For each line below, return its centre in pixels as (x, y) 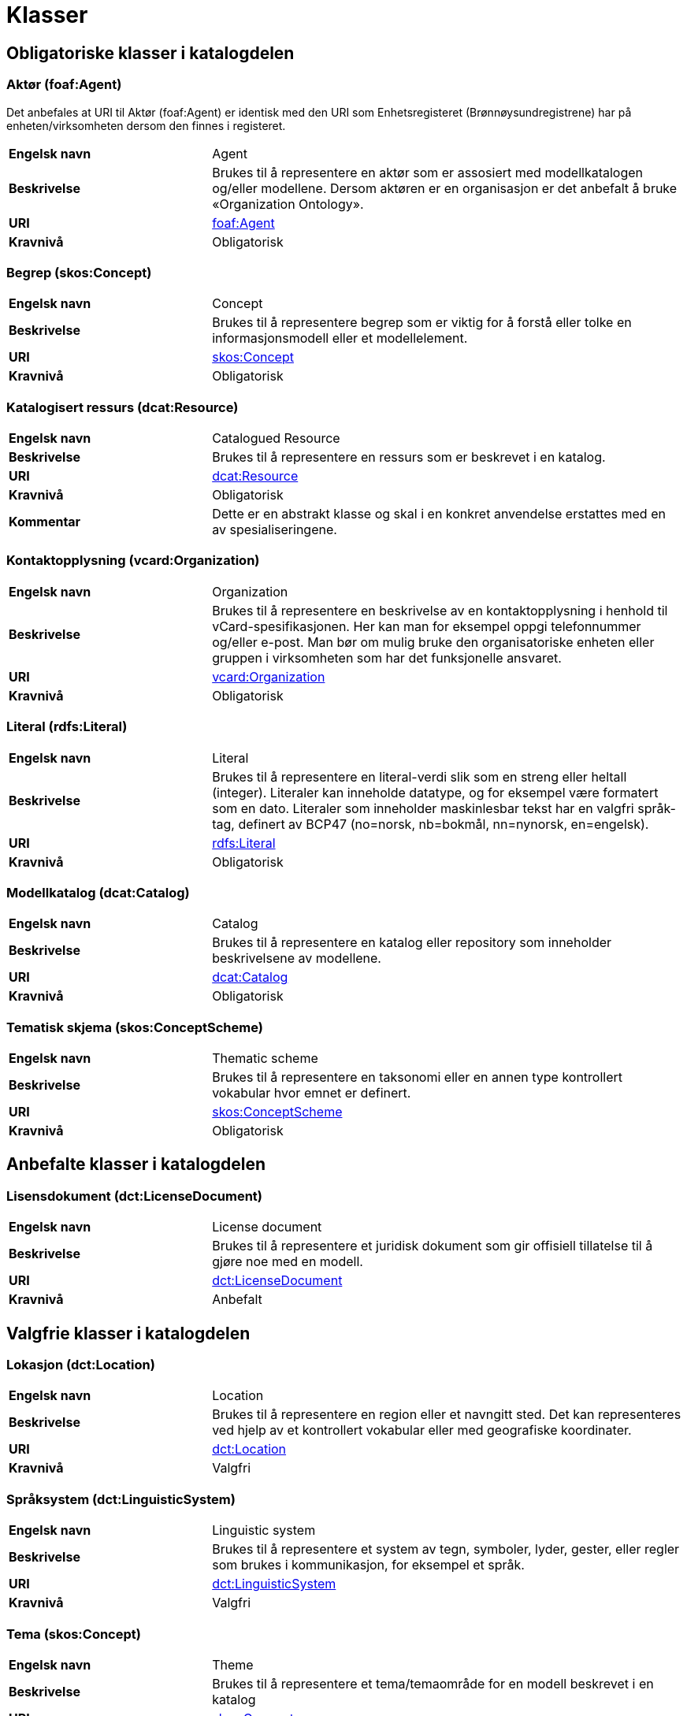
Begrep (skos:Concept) (79, 272)
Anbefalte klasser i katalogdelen (136, 1164)
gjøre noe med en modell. (288, 1262)
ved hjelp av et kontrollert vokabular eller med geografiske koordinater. (422, 1430)
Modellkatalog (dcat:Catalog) (98, 892)
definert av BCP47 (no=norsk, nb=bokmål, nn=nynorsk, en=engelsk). (444, 824)
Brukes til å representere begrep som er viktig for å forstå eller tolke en (422, 323)
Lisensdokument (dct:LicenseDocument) (134, 1196)
